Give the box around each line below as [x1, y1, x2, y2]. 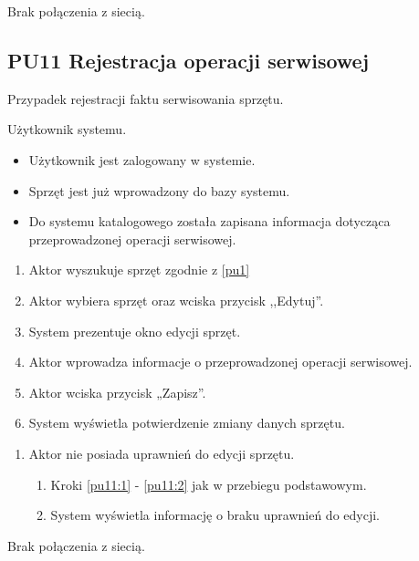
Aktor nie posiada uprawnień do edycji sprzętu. [28, 443, 295, 462]
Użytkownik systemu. [7, 119, 127, 139]
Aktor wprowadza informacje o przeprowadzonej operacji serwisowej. [28, 352, 413, 371]
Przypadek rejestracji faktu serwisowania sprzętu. [7, 88, 284, 108]
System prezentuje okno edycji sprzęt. [28, 321, 241, 340]
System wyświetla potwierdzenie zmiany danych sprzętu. [28, 413, 345, 432]
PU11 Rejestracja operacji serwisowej [7, 46, 370, 74]
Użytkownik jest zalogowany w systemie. [28, 150, 256, 169]
